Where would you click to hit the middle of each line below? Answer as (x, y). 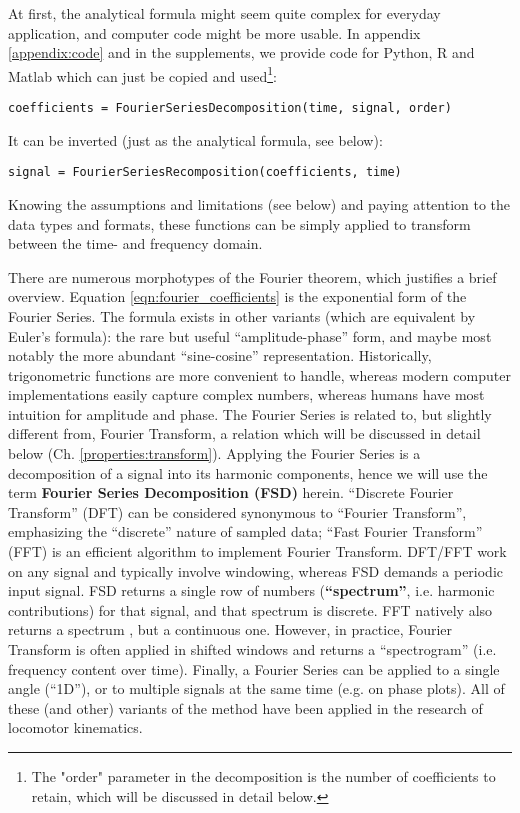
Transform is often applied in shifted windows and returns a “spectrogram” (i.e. (252, 649)
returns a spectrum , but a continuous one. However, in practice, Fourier (230, 629)
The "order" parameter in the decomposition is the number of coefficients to (263, 775)
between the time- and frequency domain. (135, 243)
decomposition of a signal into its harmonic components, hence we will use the (248, 472)
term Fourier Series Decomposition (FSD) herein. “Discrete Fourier (231, 492)
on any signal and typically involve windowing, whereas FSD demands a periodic (256, 570)
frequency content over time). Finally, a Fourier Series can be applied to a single (254, 668)
